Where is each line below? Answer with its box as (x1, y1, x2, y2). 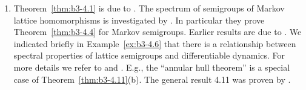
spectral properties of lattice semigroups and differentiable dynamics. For (13, 49, 285, 62)
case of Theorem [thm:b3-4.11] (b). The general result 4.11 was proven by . (13, 72, 291, 85)
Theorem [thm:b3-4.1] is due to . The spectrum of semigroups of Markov (13, 2, 285, 14)
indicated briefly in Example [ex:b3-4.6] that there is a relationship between (13, 37, 296, 50)
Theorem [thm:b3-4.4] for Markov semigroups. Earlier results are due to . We (13, 25, 302, 38)
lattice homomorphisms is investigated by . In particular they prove (13, 13, 265, 26)
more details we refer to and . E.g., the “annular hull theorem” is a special (13, 60, 290, 73)
